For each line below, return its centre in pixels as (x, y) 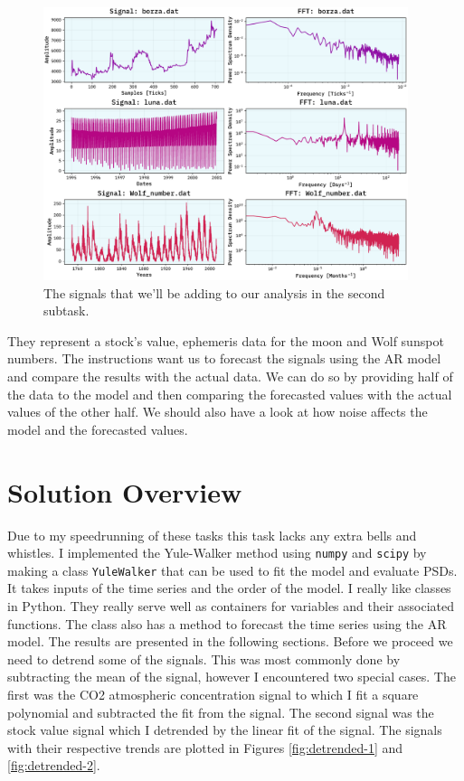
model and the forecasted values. (98, 429)
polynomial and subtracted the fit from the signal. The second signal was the (221, 712)
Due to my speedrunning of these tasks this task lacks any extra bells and (212, 535)
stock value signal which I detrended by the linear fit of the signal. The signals (225, 730)
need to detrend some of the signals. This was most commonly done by (204, 659)
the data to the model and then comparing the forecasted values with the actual (230, 394)
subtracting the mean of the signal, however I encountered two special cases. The (232, 677)
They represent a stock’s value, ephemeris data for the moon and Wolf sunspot (226, 340)
